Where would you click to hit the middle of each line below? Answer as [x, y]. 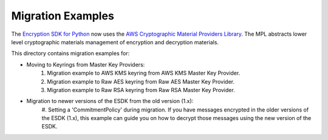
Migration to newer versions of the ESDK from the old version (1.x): [110, 101]
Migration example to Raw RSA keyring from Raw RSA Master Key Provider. [141, 90]
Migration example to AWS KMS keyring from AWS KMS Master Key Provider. [144, 73]
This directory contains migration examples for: [70, 53]
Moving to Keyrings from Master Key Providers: [86, 64]
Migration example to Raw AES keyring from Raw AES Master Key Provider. [141, 81]
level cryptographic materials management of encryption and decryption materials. [115, 42]
